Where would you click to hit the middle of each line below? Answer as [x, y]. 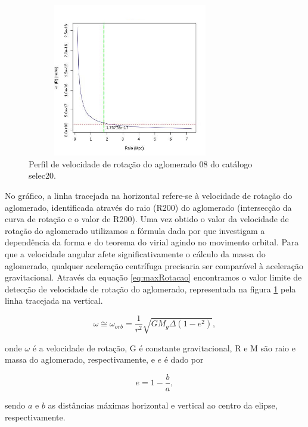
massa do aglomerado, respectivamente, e [80, 359]
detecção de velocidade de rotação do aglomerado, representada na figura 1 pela [150, 289]
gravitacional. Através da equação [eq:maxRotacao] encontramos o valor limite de [153, 277]
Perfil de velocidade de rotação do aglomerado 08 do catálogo [141, 163]
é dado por [184, 359]
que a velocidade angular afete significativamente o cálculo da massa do [135, 253]
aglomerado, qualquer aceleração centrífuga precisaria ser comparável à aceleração [154, 265]
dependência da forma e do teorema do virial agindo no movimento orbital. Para [152, 242]
